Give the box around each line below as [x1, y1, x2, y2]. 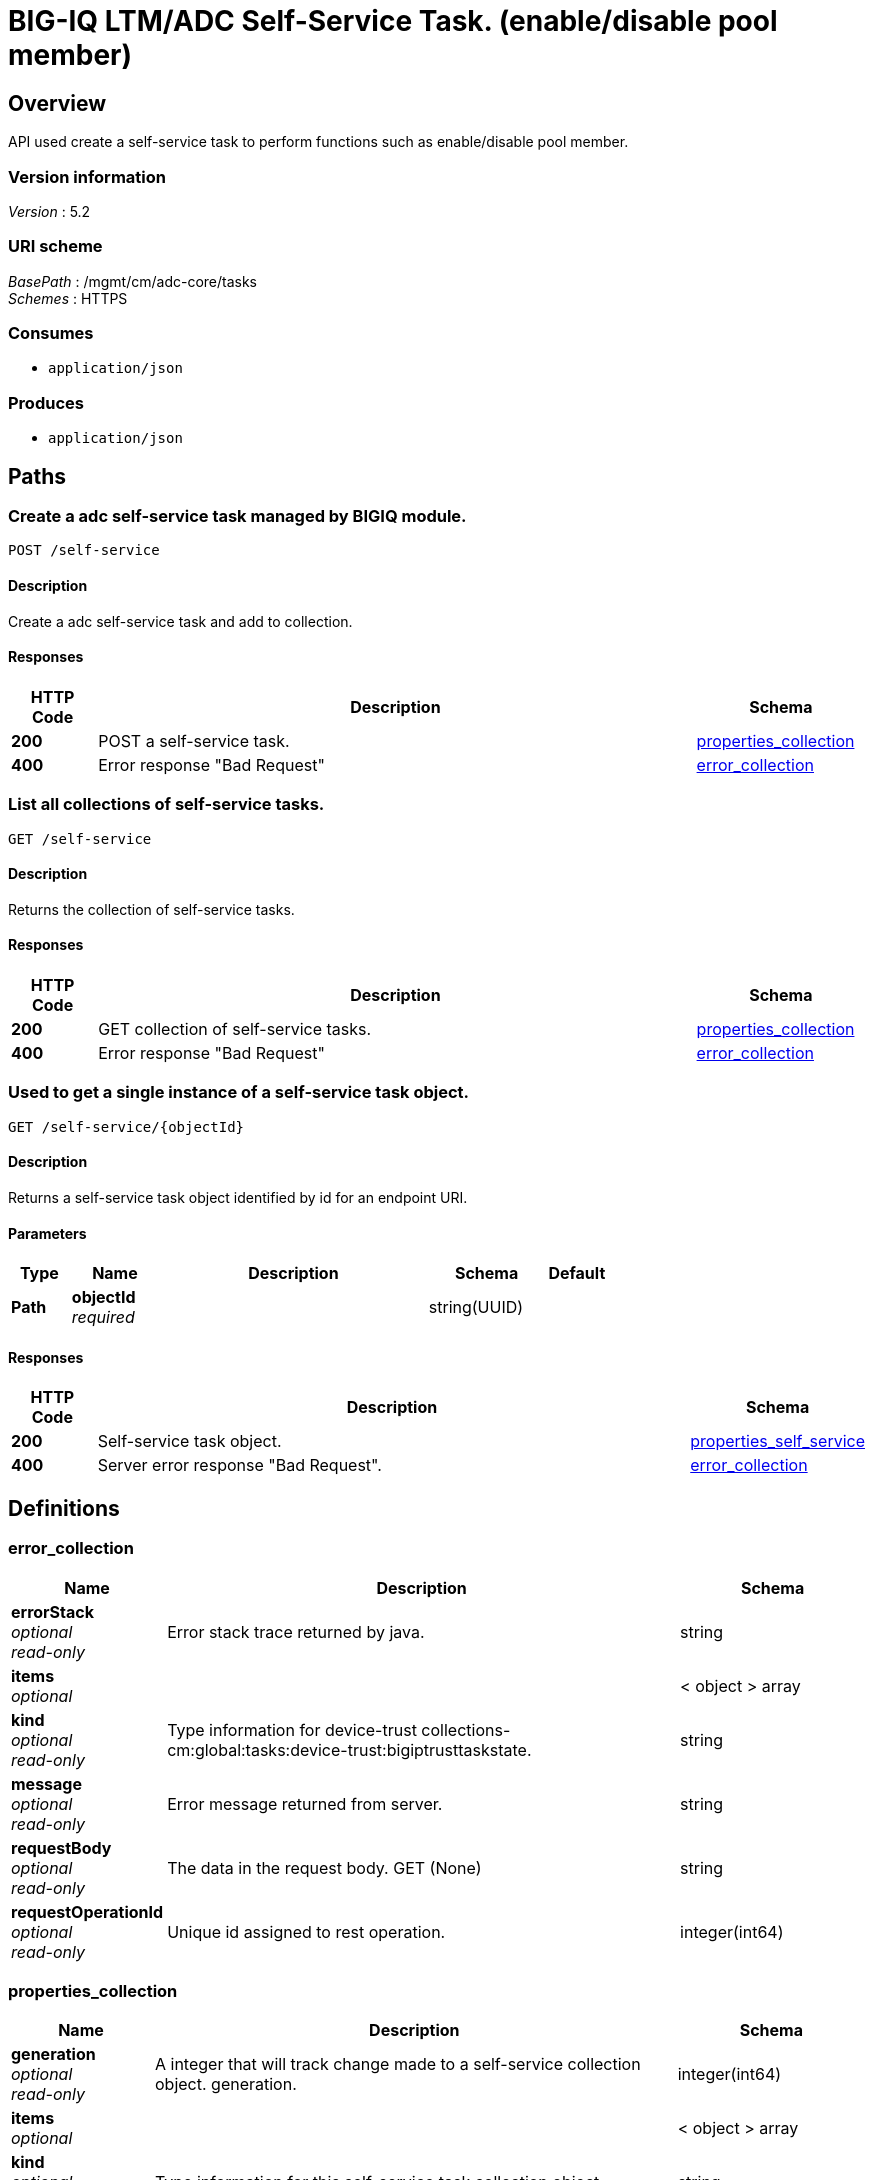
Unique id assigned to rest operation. [167, 1921, 446, 1942]
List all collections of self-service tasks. [8, 794, 325, 815]
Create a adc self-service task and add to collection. [8, 612, 353, 630]
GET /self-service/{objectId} [8, 1118, 245, 1135]
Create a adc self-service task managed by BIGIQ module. [8, 506, 467, 527]
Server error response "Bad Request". [97, 1455, 382, 1476]
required [71, 1307, 135, 1328]
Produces [8, 392, 84, 413]
